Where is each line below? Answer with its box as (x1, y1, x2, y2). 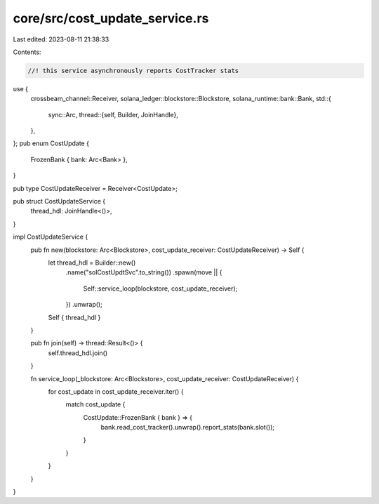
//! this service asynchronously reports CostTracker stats (27, 67, 239, 74)
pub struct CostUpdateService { (13, 197, 105, 206)
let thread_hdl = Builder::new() (48, 258, 136, 267)
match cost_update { (65, 400, 126, 409)
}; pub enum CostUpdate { (13, 139, 89, 147)
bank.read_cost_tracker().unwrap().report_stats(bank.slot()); (100, 423, 275, 432)
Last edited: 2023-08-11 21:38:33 (13, 35, 109, 44)
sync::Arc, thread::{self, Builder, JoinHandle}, (48, 110, 179, 119)
